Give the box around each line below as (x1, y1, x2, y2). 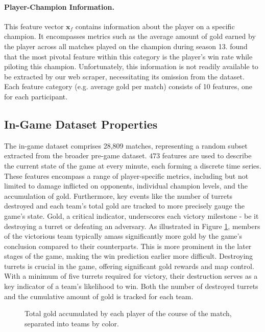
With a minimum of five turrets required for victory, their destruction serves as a (4, 271, 258, 281)
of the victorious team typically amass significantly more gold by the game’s (4, 231, 242, 241)
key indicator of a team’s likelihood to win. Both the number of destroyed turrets (4, 281, 258, 292)
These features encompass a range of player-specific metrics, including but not (4, 170, 249, 181)
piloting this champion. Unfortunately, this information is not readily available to (4, 61, 258, 72)
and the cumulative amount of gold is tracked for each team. (4, 291, 194, 301)
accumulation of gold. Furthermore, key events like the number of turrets (4, 190, 233, 201)
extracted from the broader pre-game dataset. (4, 150, 147, 161)
